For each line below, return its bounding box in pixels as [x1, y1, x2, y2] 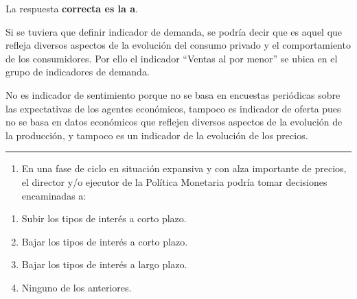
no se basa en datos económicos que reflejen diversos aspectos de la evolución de [5, 115, 343, 129]
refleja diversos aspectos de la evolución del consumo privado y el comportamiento [5, 38, 351, 52]
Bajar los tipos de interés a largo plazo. [21, 257, 187, 272]
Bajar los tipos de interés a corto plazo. [21, 234, 188, 248]
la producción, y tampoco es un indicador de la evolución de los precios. [5, 128, 308, 142]
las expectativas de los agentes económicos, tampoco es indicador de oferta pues [5, 101, 341, 115]
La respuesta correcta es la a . [5, 1, 138, 15]
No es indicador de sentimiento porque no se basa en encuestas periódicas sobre [5, 87, 341, 101]
